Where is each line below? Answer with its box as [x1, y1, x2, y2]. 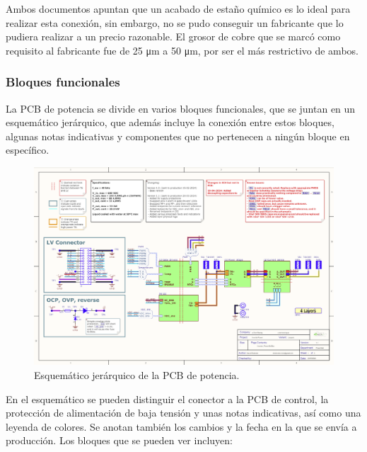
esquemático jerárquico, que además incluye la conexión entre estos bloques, [6, 115, 334, 130]
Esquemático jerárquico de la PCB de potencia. [34, 368, 240, 383]
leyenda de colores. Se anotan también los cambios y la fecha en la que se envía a [6, 419, 357, 434]
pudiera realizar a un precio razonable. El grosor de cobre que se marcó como [6, 29, 341, 44]
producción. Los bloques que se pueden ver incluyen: [6, 433, 233, 448]
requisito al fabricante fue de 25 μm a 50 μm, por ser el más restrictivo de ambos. [6, 43, 359, 57]
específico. [6, 142, 49, 157]
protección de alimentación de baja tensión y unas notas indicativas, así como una [6, 405, 361, 420]
